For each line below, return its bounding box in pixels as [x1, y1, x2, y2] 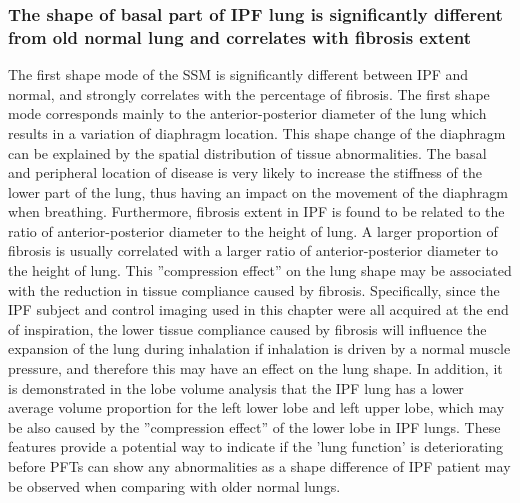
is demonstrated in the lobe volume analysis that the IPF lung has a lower [8, 377, 464, 398]
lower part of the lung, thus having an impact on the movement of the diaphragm [8, 181, 508, 202]
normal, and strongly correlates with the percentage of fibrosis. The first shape [8, 83, 490, 104]
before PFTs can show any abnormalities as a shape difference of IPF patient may [8, 456, 511, 477]
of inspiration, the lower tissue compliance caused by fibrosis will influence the [8, 318, 487, 339]
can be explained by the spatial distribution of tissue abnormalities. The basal [8, 142, 487, 163]
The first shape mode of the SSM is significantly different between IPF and [8, 64, 469, 85]
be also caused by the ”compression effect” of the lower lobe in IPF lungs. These [8, 416, 501, 437]
